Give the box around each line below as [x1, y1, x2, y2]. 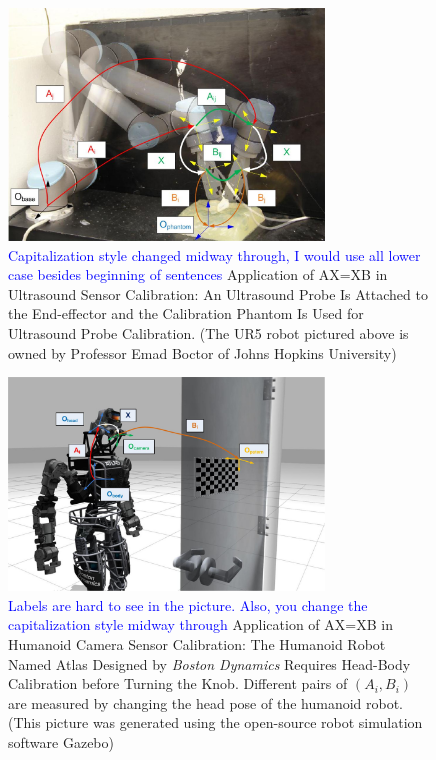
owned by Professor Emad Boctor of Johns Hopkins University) [8, 342, 397, 363]
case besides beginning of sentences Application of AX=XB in [8, 264, 388, 285]
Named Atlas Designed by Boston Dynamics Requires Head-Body [8, 653, 411, 674]
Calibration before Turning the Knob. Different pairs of [8, 673, 348, 694]
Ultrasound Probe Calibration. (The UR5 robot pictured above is [8, 322, 409, 343]
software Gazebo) [8, 731, 114, 752]
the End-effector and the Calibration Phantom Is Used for [8, 303, 364, 324]
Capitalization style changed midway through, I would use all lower [8, 244, 421, 265]
